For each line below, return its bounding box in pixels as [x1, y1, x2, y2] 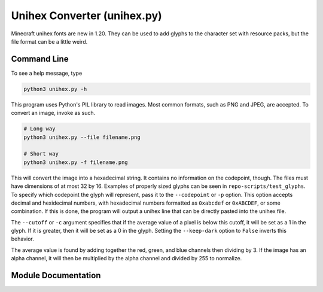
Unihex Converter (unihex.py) [11, 9, 163, 22]
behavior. [11, 235, 34, 242]
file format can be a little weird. [11, 38, 88, 45]
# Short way [23, 150, 59, 157]
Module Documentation [11, 270, 101, 281]
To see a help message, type [11, 69, 83, 77]
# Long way [23, 126, 56, 132]
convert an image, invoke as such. [11, 109, 96, 117]
